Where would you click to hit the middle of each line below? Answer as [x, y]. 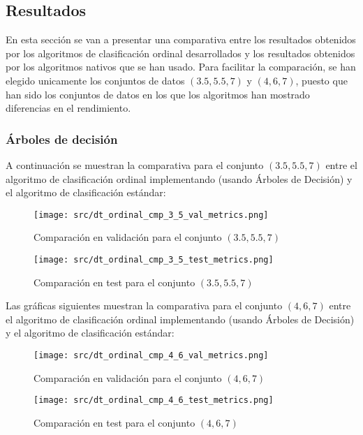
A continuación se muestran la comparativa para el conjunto [135, 164]
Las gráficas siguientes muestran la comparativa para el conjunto [144, 305]
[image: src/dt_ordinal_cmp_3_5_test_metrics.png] [154, 260]
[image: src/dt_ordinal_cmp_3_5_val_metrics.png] [151, 215]
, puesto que [321, 80]
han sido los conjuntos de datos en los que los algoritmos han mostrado [158, 94]
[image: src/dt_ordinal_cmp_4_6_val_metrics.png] [151, 356]
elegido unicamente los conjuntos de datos [95, 80]
